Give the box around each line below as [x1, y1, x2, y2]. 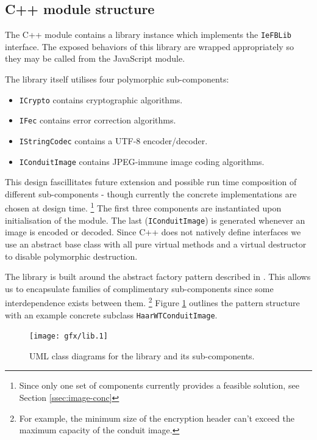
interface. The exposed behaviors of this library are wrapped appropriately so [5, 40, 294, 53]
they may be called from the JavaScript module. [5, 52, 185, 65]
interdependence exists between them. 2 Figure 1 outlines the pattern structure [5, 295, 300, 309]
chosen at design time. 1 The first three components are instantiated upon [5, 200, 282, 215]
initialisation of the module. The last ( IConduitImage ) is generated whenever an [5, 213, 305, 226]
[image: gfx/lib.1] [29, 332, 108, 341]
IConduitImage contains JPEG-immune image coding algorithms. [19, 155, 265, 167]
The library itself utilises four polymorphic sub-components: [5, 73, 229, 86]
